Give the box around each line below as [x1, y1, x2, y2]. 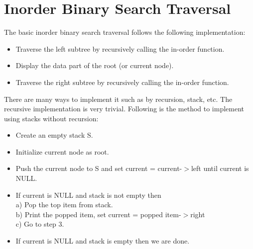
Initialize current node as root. [15, 146, 109, 157]
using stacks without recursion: [4, 113, 99, 123]
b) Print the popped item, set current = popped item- [15, 209, 181, 219]
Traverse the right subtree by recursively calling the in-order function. [15, 77, 229, 87]
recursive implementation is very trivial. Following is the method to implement [4, 103, 245, 114]
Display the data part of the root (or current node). [15, 60, 174, 71]
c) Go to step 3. [15, 219, 64, 229]
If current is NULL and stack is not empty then [15, 189, 161, 200]
